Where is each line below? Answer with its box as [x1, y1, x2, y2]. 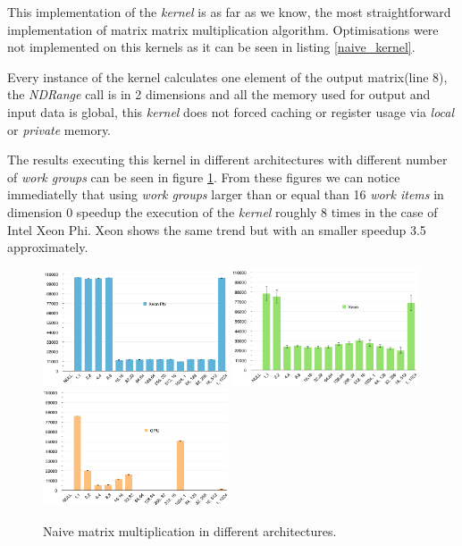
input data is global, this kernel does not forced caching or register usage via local [7, 102, 455, 121]
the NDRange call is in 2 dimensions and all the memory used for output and [7, 85, 431, 104]
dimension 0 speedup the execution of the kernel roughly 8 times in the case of [7, 202, 438, 221]
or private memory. [7, 120, 112, 139]
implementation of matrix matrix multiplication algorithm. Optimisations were [7, 20, 439, 38]
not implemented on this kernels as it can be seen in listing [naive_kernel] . [7, 38, 416, 56]
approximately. [7, 238, 88, 256]
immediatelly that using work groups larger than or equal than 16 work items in [7, 185, 444, 204]
